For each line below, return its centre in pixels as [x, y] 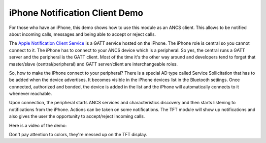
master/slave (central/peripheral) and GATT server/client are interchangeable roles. [94, 64]
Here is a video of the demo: [38, 125]
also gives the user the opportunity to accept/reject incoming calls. [77, 116]
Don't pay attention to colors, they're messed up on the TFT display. [78, 135]
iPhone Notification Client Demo [76, 13]
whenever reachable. [31, 94]
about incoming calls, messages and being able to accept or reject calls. [83, 34]
